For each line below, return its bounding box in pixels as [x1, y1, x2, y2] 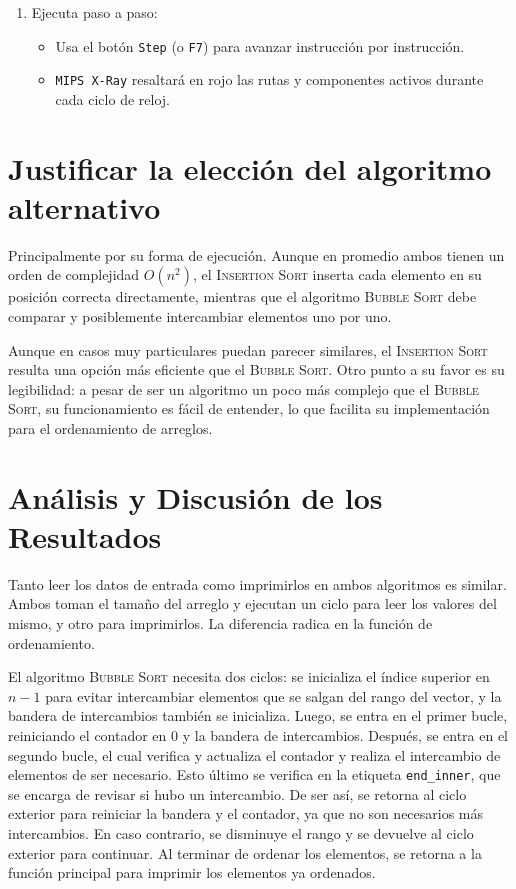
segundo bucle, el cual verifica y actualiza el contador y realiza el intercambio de [8, 744, 501, 765]
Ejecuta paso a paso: [31, 2, 158, 22]
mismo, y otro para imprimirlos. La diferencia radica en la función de [8, 613, 433, 634]
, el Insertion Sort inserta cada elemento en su [193, 264, 482, 285]
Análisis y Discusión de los [8, 476, 383, 517]
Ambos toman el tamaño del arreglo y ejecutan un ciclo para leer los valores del [8, 593, 497, 614]
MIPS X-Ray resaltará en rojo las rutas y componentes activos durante [55, 69, 484, 90]
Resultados [8, 515, 162, 556]
